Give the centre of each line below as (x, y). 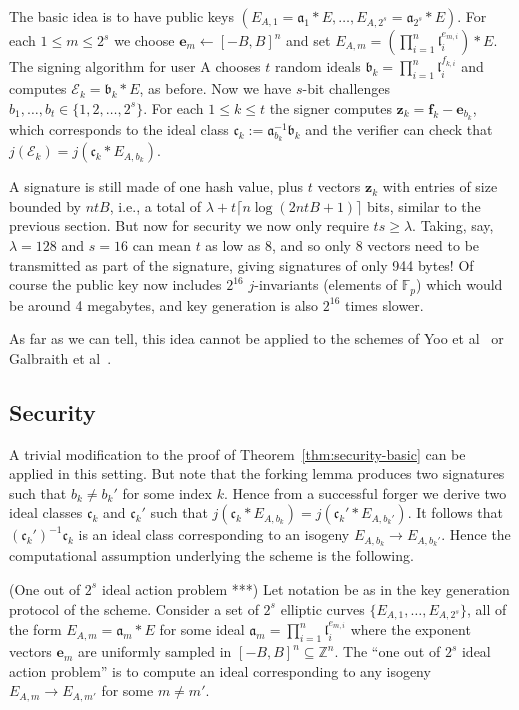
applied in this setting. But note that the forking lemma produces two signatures (257, 473)
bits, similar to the (424, 205)
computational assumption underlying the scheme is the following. (211, 555)
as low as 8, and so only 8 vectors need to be (342, 245)
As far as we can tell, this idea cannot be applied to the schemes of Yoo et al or (256, 338)
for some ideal (202, 629)
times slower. (384, 304)
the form (35, 629)
